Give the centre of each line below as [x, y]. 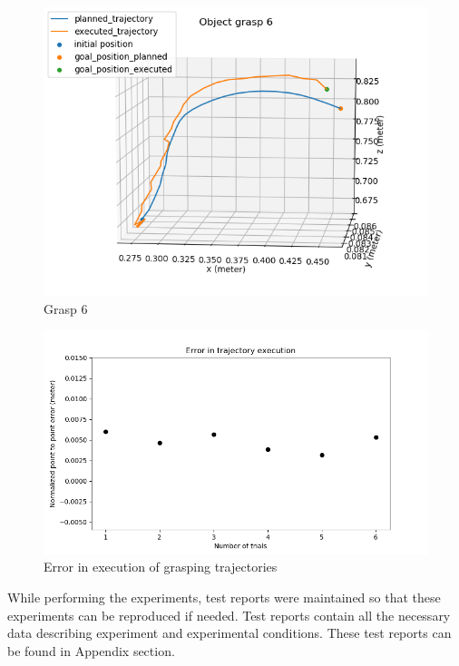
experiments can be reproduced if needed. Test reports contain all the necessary [229, 615]
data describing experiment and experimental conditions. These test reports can [229, 633]
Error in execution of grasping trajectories [161, 567]
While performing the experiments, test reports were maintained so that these [224, 597]
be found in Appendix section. [91, 650]
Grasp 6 [66, 308]
